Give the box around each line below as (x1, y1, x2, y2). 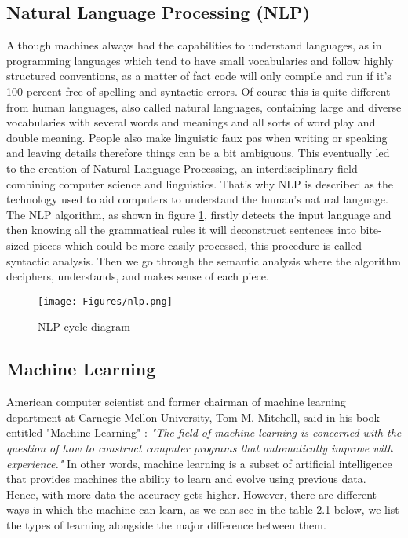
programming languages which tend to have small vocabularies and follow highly (6, 52, 394, 68)
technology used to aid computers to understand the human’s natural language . (6, 191, 388, 207)
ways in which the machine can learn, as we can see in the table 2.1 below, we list (6, 501, 399, 518)
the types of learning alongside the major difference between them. (6, 516, 326, 533)
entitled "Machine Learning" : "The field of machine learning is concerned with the (6, 424, 402, 441)
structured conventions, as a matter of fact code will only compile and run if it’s (6, 68, 392, 84)
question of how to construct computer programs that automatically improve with (6, 439, 393, 456)
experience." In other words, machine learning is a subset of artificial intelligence (6, 455, 392, 471)
